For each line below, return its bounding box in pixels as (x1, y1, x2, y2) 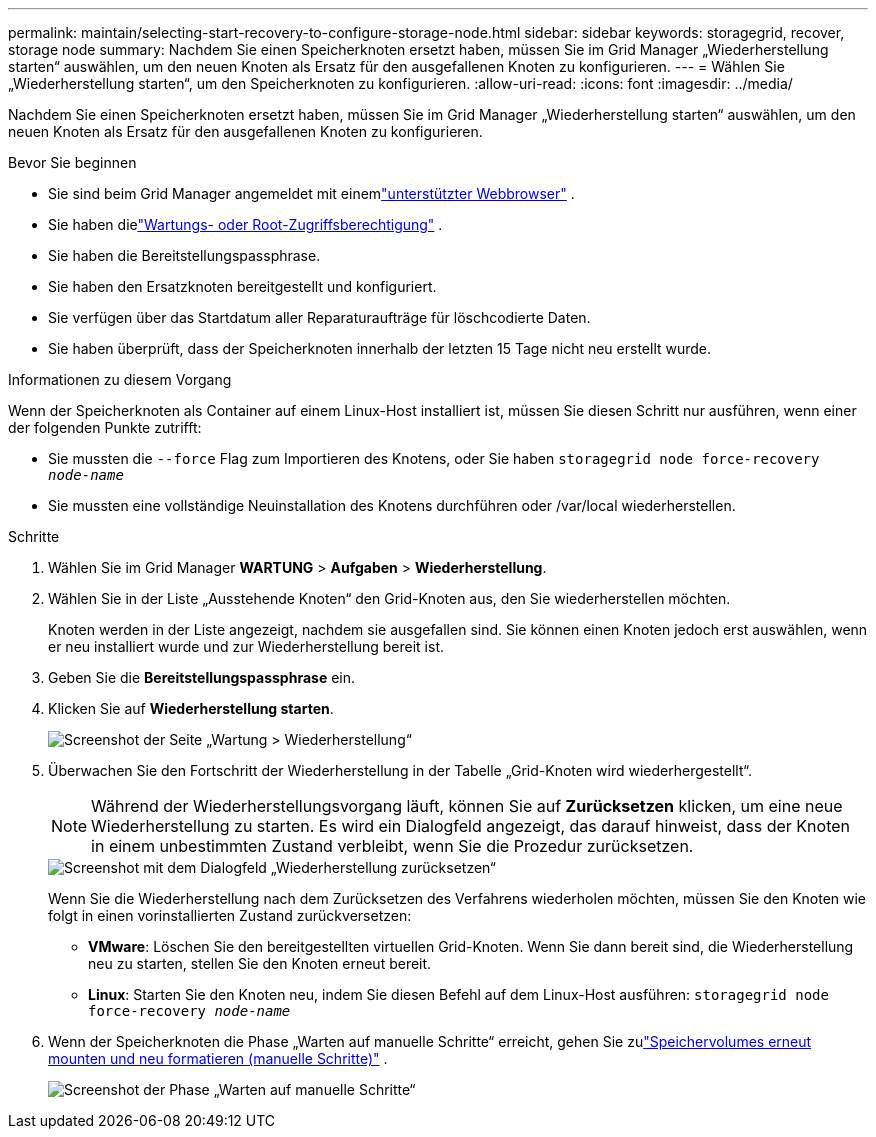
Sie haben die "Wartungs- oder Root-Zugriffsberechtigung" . (48, 216, 443, 233)
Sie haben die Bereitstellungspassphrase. (48, 247, 321, 264)
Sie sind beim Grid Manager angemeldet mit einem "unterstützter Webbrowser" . (48, 185, 575, 202)
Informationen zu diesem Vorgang (8, 371, 232, 388)
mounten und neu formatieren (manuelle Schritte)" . (48, 1050, 388, 1067)
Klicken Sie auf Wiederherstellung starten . (48, 700, 334, 717)
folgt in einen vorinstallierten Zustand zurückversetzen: (48, 907, 412, 924)
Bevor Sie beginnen (8, 154, 137, 171)
